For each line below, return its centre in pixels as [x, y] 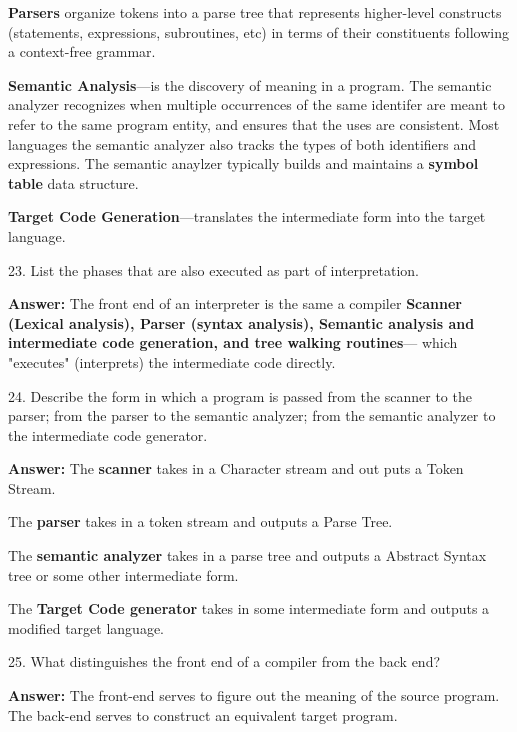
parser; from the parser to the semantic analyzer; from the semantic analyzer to [252, 415]
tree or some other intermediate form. [123, 574]
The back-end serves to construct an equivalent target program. [203, 714]
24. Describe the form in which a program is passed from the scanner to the [240, 395]
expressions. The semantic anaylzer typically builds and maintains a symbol [243, 163]
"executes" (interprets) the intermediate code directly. [172, 361]
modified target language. [86, 627]
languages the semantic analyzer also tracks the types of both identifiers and [242, 143]
